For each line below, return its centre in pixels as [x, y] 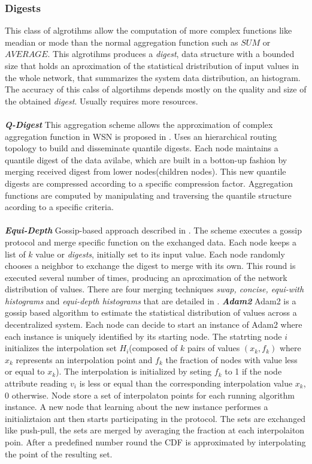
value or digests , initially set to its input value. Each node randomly [160, 254]
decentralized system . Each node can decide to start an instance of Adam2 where [154, 324]
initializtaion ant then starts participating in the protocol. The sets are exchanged [155, 418]
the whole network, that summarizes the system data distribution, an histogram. [153, 77]
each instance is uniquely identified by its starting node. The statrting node [143, 336]
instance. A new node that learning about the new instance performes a [137, 407]
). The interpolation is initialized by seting [134, 371]
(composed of [153, 348]
